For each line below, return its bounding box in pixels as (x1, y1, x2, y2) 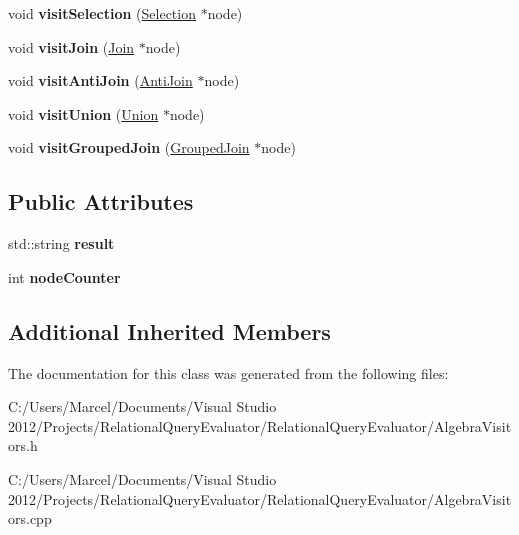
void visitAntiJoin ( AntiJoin (8, 70, 193, 91)
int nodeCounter (8, 266, 121, 287)
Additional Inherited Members (8, 315, 331, 346)
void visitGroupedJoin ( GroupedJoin (8, 137, 250, 158)
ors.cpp (8, 508, 52, 529)
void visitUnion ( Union (8, 103, 159, 124)
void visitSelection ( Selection (8, 3, 196, 23)
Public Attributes (8, 186, 194, 217)
